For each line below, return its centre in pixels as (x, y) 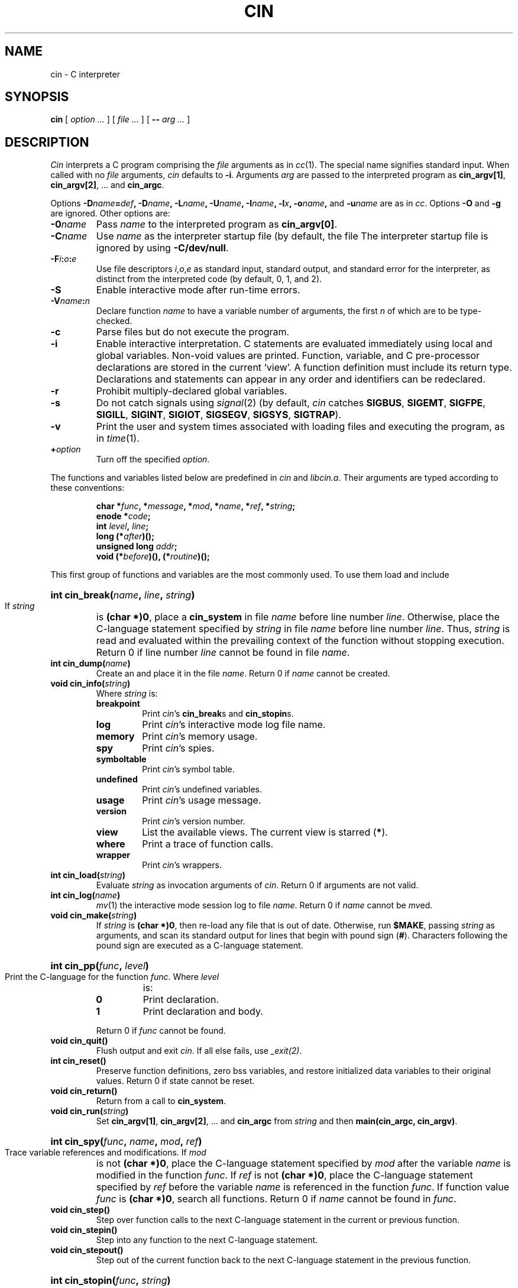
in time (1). (118, 438)
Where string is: (127, 694)
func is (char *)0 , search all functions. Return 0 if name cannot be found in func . (276, 1199)
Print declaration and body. (203, 1012)
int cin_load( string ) (88, 875)
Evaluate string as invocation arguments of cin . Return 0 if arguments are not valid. (257, 885)
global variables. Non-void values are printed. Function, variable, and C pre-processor (288, 356)
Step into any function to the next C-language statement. (207, 1240)
